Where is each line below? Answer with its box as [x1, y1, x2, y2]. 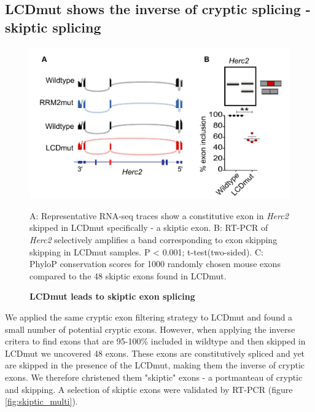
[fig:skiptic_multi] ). [5, 395, 78, 408]
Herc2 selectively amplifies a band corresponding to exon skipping [29, 233, 278, 246]
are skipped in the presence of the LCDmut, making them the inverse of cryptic [5, 359, 305, 371]
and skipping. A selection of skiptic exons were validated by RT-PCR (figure [5, 383, 293, 395]
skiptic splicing [5, 17, 101, 36]
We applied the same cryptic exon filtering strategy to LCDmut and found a [5, 310, 293, 323]
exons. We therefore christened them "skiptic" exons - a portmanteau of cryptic [5, 370, 303, 383]
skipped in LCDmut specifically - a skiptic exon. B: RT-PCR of [29, 221, 268, 234]
